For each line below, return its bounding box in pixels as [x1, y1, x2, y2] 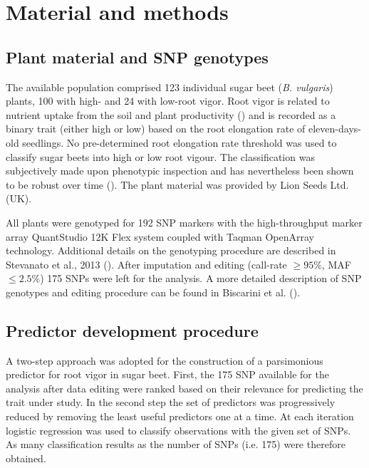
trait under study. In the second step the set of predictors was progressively [6, 395, 336, 410]
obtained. [6, 450, 46, 465]
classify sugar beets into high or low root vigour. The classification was [6, 149, 315, 164]
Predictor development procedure [6, 319, 259, 341]
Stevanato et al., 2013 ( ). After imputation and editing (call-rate [6, 256, 287, 271]
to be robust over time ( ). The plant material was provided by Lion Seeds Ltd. [6, 177, 349, 192]
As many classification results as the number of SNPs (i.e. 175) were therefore [6, 437, 345, 452]
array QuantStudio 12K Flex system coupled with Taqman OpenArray [6, 229, 314, 244]
